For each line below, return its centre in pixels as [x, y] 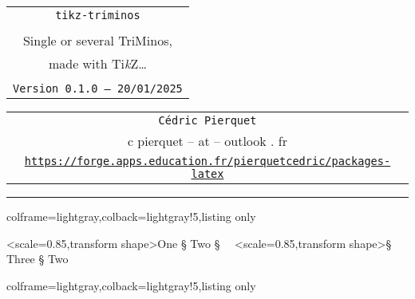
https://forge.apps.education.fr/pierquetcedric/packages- [207, 161]
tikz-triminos [98, 15]
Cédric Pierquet [207, 120]
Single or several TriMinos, [97, 40]
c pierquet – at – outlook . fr [207, 141]
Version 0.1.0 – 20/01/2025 [98, 89]
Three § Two [38, 259]
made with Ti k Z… [97, 63]
